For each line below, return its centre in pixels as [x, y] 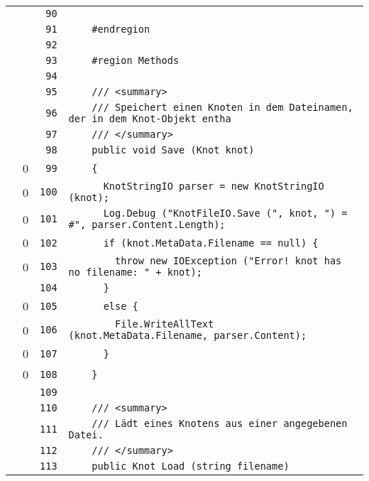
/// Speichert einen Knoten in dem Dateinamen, [222, 107]
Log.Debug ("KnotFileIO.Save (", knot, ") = [225, 213]
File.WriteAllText [165, 324]
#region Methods [136, 60]
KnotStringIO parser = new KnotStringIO [214, 186]
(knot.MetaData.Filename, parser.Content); [188, 335]
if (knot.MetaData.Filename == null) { [211, 243]
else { [121, 306]
